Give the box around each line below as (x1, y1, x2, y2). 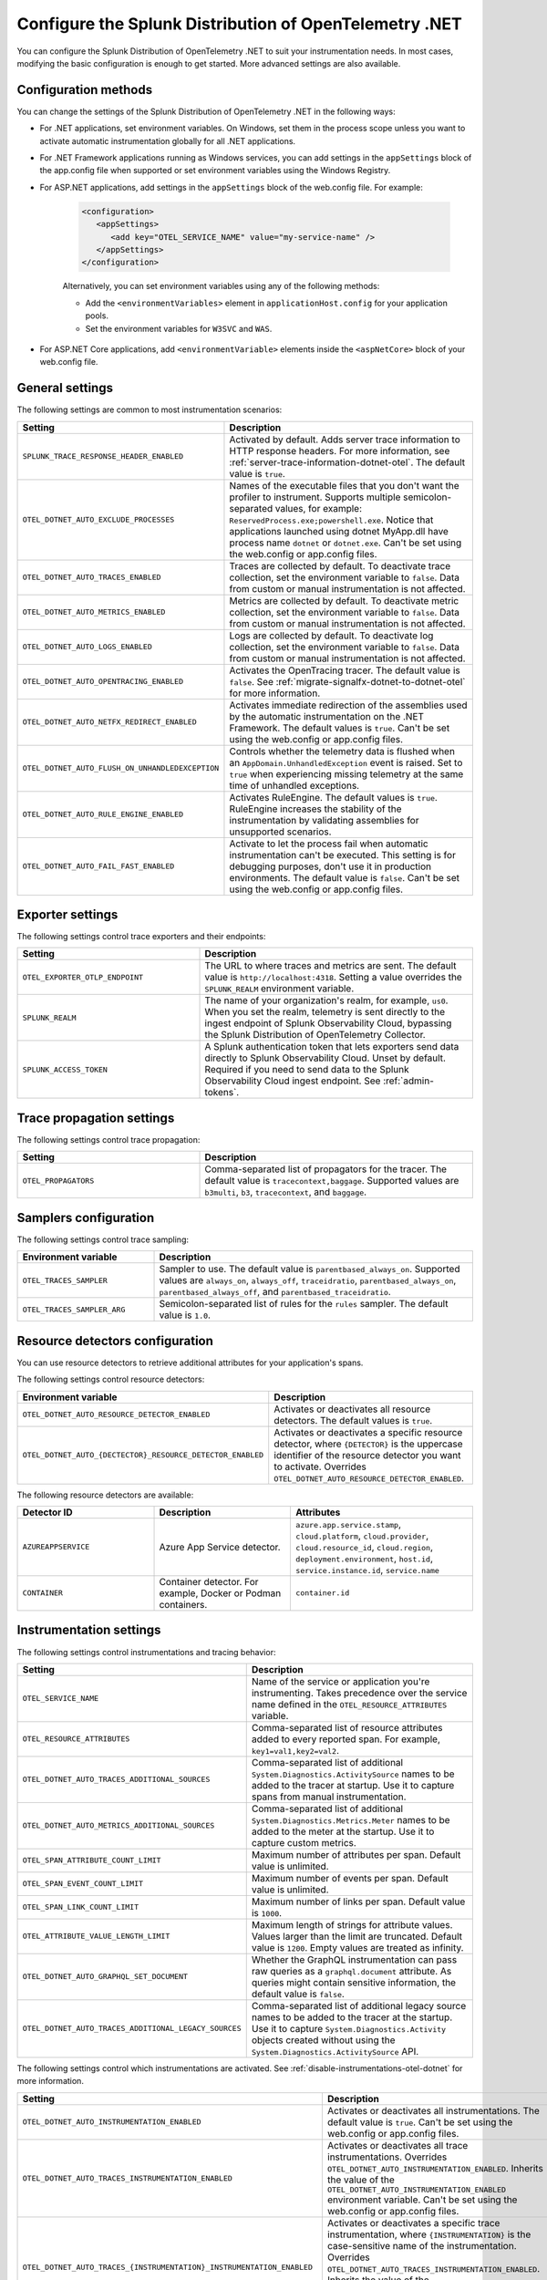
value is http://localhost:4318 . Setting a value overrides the (204, 971, 462, 984)
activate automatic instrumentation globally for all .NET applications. (39, 135, 296, 146)
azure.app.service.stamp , (295, 1518, 401, 1530)
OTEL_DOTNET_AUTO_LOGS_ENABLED (22, 642, 152, 652)
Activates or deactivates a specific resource (273, 1425, 463, 1438)
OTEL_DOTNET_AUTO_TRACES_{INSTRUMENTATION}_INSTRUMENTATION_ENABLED (22, 2262, 314, 2272)
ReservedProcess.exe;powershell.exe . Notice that (229, 513, 434, 526)
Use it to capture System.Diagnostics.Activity (251, 2022, 447, 2035)
